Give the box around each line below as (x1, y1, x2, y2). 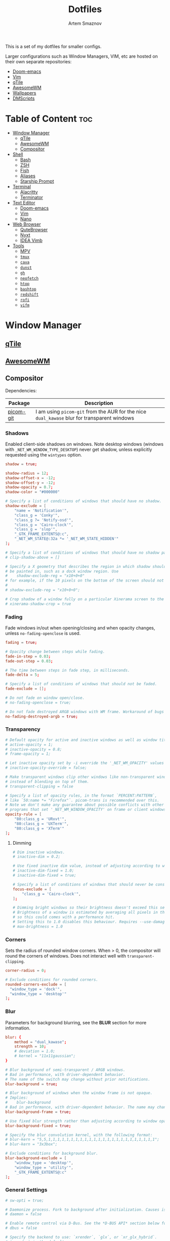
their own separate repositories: (5, 58, 72, 64)
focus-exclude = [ (12, 887, 52, 892)
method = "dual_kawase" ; (14, 1039, 67, 1045)
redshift (20, 292, 39, 297)
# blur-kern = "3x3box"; (5, 1142, 58, 1147)
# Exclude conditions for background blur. (5, 1151, 99, 1156)
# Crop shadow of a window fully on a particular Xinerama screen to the (5, 596, 164, 602)
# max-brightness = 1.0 (12, 924, 63, 929)
